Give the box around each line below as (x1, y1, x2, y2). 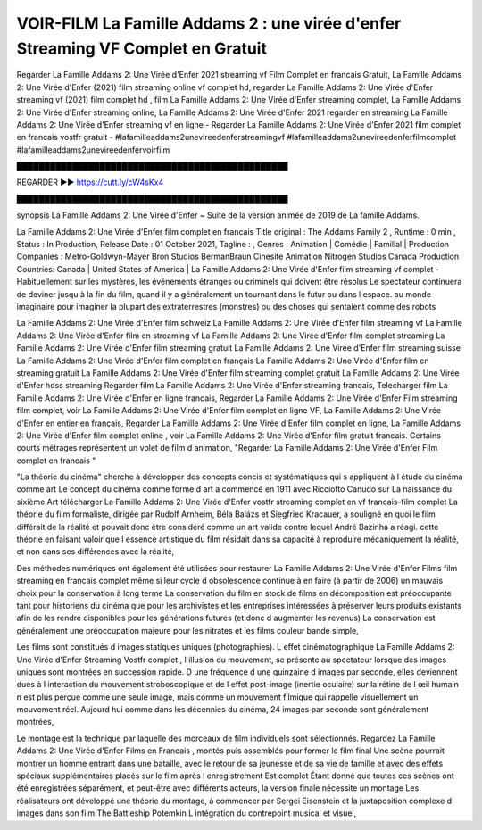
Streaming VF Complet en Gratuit (16, 38, 268, 58)
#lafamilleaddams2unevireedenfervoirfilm (16, 144, 170, 155)
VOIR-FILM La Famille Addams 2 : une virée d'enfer (16, 13, 402, 33)
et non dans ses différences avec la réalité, (16, 546, 175, 557)
